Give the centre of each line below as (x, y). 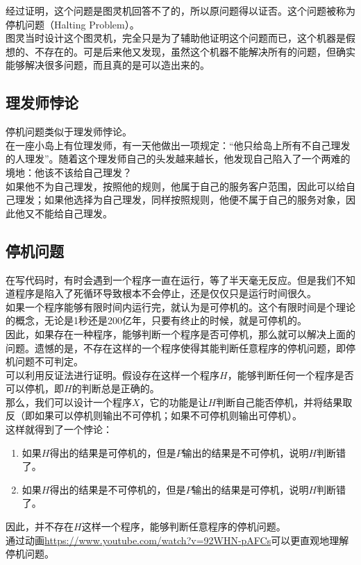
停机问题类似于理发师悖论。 (69, 132)
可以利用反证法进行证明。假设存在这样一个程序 (112, 374)
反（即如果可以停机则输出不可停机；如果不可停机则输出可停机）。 (154, 415)
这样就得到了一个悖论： (59, 429)
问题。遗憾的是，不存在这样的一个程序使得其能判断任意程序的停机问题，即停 (180, 347)
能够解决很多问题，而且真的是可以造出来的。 (108, 65)
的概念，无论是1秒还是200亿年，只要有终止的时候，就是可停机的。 (156, 320)
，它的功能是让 (174, 402)
